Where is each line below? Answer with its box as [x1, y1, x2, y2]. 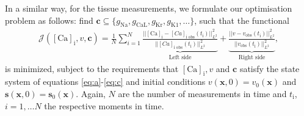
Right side [238, 54, 266, 60]
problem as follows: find [5, 13, 93, 26]
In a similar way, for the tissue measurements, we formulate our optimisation [5, 2, 292, 14]
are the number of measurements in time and [118, 87, 287, 100]
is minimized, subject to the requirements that [5, 62, 179, 74]
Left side [168, 54, 192, 60]
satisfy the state [239, 62, 300, 74]
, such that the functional [194, 13, 289, 26]
